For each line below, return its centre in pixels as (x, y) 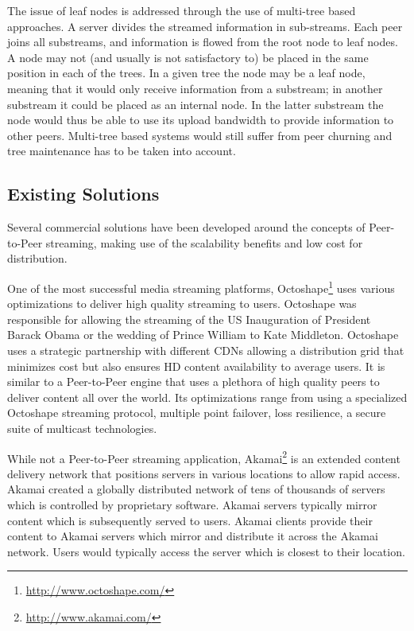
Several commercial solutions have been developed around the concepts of (186, 227)
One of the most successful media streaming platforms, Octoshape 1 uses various (201, 286)
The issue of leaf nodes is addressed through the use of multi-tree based (182, 10)
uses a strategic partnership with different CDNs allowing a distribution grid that (206, 350)
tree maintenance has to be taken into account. (122, 151)
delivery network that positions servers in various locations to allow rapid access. (204, 473)
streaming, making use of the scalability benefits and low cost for (204, 242)
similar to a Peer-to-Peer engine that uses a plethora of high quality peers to (193, 382)
